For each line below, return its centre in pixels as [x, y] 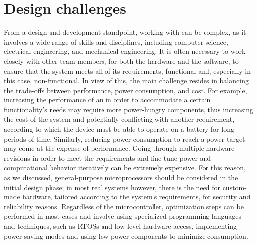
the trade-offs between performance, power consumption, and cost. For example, [126, 90]
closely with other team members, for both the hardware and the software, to [121, 61]
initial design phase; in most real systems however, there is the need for [112, 187]
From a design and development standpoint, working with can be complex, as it [125, 32]
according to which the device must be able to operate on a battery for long [119, 129]
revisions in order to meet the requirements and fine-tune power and [108, 158]
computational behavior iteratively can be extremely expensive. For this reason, [125, 168]
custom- [234, 187]
